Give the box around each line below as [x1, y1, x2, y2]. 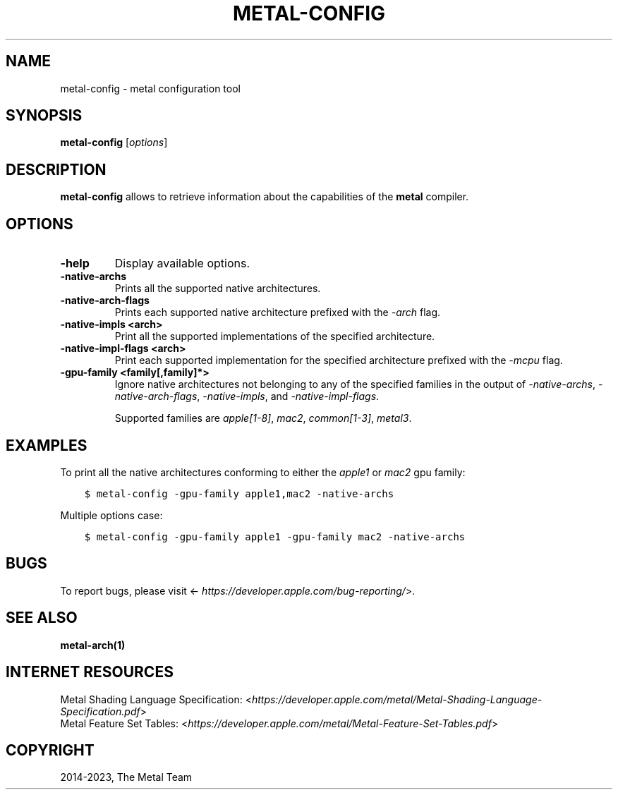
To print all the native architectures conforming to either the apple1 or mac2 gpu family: [60, 466, 466, 478]
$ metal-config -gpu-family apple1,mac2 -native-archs [84, 487, 394, 499]
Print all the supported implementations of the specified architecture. [114, 330, 435, 343]
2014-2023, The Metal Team [60, 771, 193, 784]
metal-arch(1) [60, 638, 126, 651]
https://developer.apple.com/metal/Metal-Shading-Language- [251, 693, 543, 705]
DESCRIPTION [6, 160, 107, 178]
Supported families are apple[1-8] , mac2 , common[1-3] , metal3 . [114, 412, 412, 425]
